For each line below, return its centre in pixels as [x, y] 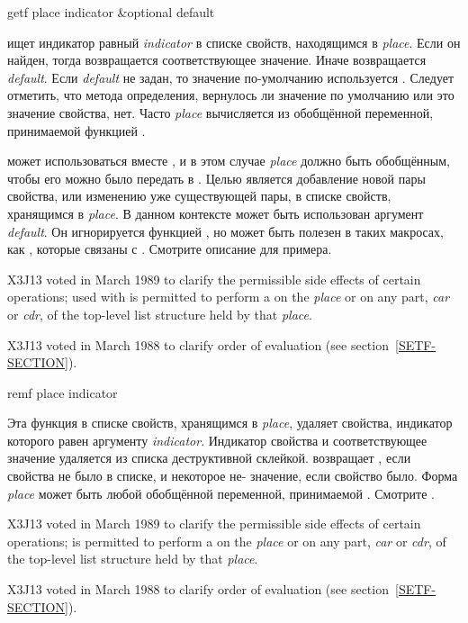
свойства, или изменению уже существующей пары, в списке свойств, [199, 196]
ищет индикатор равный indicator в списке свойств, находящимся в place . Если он [234, 42]
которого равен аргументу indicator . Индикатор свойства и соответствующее [217, 440]
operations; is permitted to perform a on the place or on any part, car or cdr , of [227, 541]
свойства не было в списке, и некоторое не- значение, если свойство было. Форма [233, 476]
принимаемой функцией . [76, 130]
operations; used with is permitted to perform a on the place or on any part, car [229, 297]
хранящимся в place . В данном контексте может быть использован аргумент [216, 213]
